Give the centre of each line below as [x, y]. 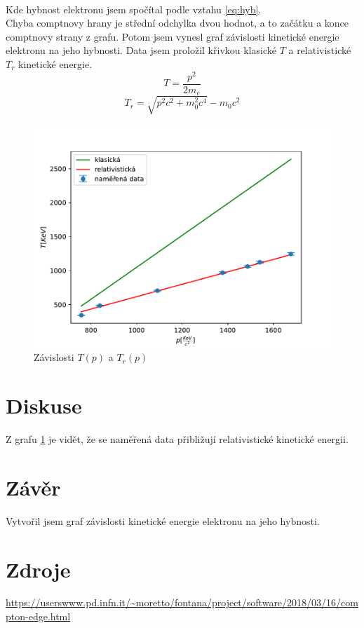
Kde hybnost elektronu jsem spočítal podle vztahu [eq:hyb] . [134, 9]
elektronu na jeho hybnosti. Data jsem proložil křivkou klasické [141, 50]
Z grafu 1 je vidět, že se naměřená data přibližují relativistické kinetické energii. [177, 439]
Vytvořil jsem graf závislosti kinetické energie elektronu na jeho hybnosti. [163, 520]
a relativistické [320, 50]
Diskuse [44, 405]
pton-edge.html [38, 616]
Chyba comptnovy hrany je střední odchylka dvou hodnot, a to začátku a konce [177, 23]
